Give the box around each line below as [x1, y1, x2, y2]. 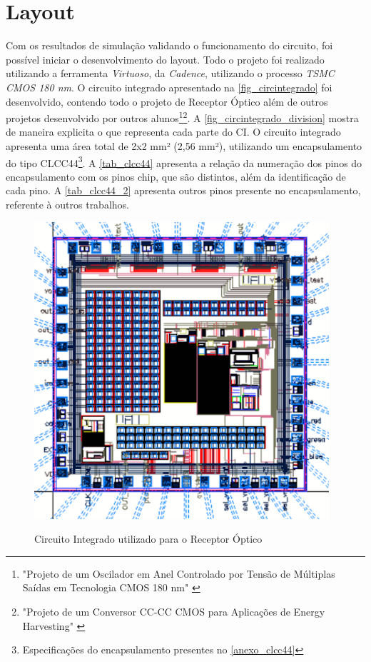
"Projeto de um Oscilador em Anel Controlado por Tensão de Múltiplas [22, 566, 335, 581]
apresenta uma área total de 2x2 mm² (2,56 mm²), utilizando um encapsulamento [6, 138, 362, 153]
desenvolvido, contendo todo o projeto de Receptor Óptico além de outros [6, 94, 328, 109]
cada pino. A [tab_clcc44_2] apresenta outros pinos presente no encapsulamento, [6, 183, 361, 198]
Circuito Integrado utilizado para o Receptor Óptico [34, 531, 263, 546]
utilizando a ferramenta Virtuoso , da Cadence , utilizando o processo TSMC [6, 66, 335, 81]
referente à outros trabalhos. [6, 196, 129, 211]
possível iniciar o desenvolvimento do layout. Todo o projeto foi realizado [6, 51, 325, 66]
